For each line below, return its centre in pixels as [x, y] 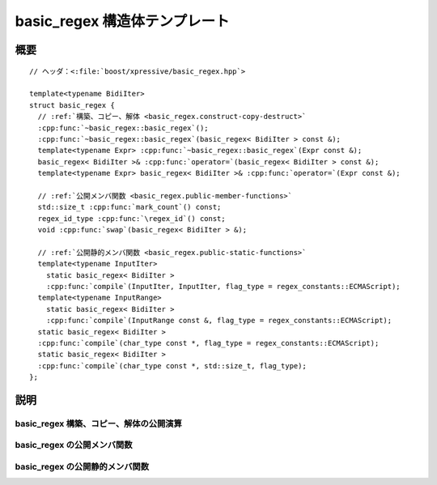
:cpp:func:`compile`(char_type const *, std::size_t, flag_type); [172, 366]
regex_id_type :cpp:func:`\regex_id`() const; [132, 218]
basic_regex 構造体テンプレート [122, 21]
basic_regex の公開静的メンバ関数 [82, 467]
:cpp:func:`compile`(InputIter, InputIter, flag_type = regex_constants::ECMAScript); [223, 286]
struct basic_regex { [72, 105]
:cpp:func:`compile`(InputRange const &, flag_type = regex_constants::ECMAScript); [219, 321]
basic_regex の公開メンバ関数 [74, 445]
